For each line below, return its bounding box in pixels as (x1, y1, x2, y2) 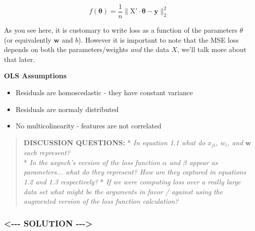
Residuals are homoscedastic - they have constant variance (15, 87, 193, 98)
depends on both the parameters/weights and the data (4, 44, 169, 55)
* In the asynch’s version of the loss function (23, 157, 160, 167)
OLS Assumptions (4, 70, 67, 81)
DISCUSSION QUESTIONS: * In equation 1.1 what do (23, 137, 205, 147)
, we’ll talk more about (177, 44, 247, 55)
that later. (4, 54, 35, 64)
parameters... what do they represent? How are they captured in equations (23, 167, 246, 177)
